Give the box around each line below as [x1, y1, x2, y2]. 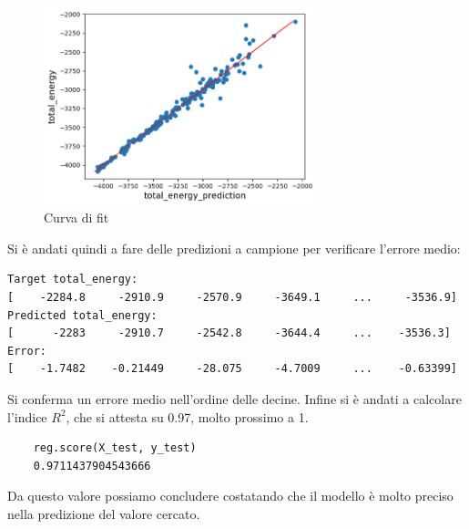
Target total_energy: [7, 273, 138, 286]
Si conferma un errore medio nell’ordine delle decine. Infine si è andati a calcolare [7, 389, 462, 408]
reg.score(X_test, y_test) [33, 441, 197, 455]
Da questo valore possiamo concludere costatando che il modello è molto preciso [7, 486, 454, 505]
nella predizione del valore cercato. [7, 503, 200, 523]
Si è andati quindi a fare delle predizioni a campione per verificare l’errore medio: [7, 238, 461, 257]
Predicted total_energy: [7, 308, 158, 322]
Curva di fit [44, 208, 109, 227]
